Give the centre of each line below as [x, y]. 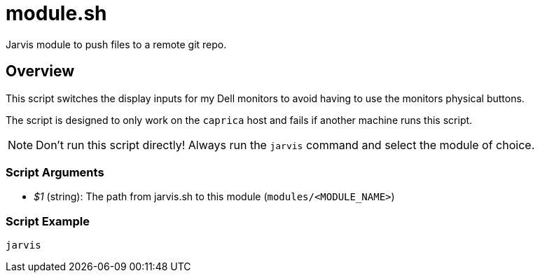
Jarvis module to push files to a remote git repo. [116, 44]
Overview [40, 71]
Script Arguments [55, 172]
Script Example [48, 221]
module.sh [56, 13]
